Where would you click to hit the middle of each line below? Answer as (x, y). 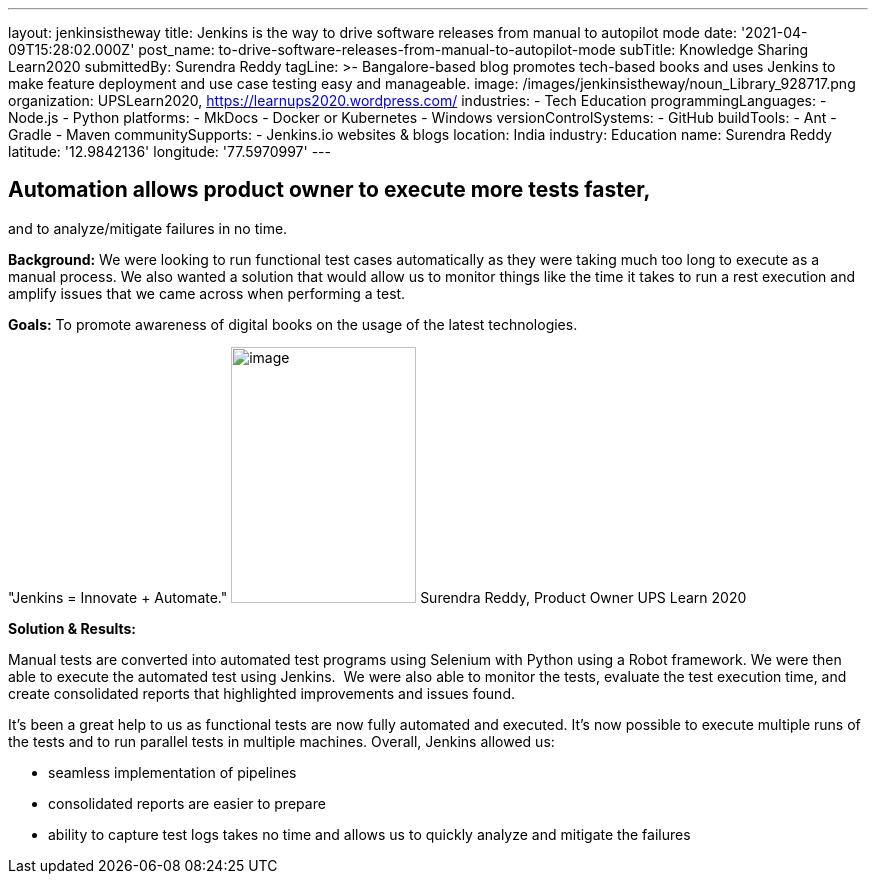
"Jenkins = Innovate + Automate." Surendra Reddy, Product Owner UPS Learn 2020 (377, 597)
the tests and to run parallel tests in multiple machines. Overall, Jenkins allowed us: (281, 741)
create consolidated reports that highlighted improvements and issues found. (261, 693)
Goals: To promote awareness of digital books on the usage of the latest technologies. (293, 324)
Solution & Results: (72, 628)
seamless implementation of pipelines (172, 772)
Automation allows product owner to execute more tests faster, (329, 190)
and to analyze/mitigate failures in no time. (148, 228)
